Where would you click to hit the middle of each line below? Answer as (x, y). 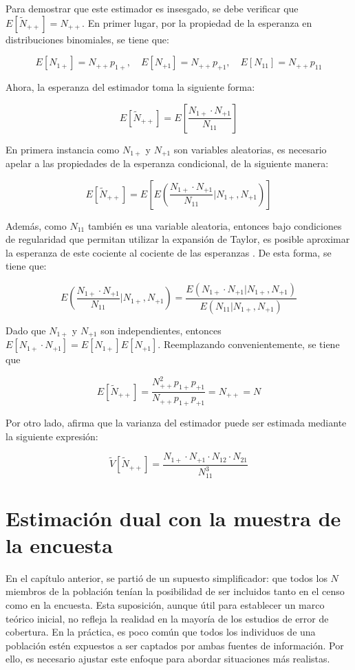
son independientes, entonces (161, 330)
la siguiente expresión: (52, 436)
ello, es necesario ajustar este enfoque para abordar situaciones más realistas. (168, 659)
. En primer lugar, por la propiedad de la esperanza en (197, 22)
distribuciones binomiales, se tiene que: (87, 39)
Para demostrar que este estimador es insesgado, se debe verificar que (152, 8)
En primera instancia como (63, 149)
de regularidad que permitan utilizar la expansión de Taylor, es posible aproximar (178, 239)
